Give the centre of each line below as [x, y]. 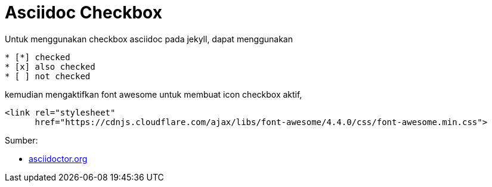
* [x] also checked [50, 66]
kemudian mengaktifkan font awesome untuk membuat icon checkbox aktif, [154, 94]
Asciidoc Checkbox [83, 13]
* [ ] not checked [48, 76]
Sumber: [21, 140]
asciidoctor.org [58, 158]
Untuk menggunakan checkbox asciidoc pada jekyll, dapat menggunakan [149, 39]
